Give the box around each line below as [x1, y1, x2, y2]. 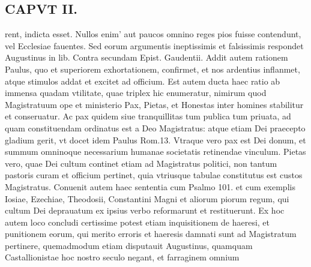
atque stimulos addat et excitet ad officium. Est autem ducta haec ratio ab [5, 74, 280, 87]
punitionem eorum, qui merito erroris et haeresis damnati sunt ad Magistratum [5, 227, 297, 240]
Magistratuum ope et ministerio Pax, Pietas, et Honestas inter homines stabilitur [5, 98, 304, 110]
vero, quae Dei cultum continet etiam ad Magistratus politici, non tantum [5, 157, 277, 169]
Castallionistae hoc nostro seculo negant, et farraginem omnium [5, 251, 240, 263]
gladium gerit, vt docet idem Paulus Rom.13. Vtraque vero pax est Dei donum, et [5, 133, 306, 146]
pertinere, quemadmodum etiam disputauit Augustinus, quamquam [5, 239, 253, 251]
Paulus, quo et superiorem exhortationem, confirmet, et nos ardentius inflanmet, [5, 62, 300, 75]
